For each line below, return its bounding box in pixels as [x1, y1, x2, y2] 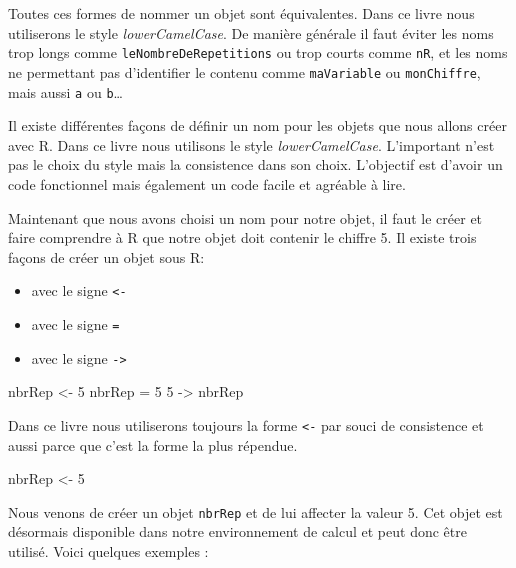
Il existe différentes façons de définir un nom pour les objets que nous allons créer [8, 115, 507, 136]
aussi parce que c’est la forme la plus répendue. [8, 434, 298, 455]
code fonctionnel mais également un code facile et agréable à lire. [8, 173, 406, 194]
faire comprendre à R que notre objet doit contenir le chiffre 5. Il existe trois [8, 227, 477, 248]
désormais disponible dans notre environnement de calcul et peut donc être [8, 521, 467, 542]
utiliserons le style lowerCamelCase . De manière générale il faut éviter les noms [8, 22, 494, 43]
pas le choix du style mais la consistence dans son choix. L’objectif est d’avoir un [8, 154, 503, 175]
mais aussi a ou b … [8, 81, 123, 102]
